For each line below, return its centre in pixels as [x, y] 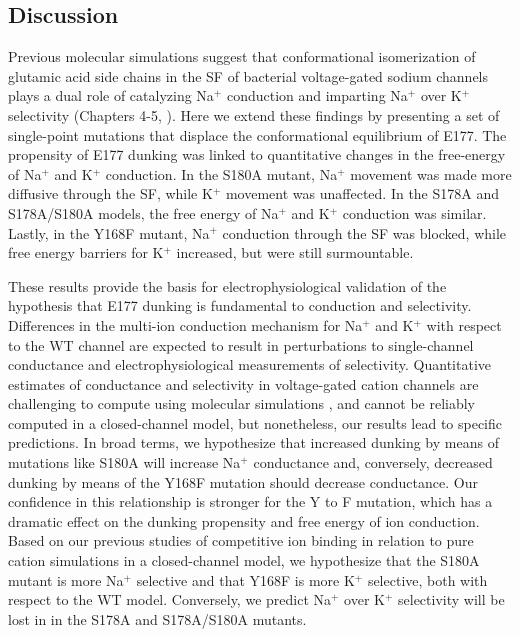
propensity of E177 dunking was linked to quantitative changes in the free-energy [257, 154]
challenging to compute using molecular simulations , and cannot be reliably [242, 403]
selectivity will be [451, 599]
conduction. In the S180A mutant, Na [221, 173]
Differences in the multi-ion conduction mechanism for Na [185, 324]
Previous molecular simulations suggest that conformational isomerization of [242, 56]
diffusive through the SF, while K [110, 193]
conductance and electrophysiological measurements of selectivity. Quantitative [249, 364]
